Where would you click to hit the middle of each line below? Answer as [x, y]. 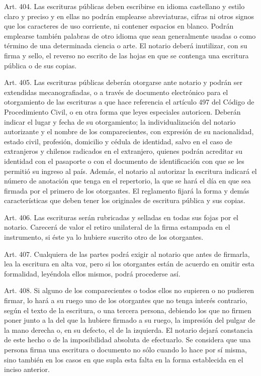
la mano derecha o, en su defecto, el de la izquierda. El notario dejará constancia [128, 330]
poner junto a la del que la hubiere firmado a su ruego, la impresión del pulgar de [130, 320]
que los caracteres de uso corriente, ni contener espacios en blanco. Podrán [119, 26]
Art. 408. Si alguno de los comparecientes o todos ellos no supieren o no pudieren [129, 290]
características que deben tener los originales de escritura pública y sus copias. [125, 200]
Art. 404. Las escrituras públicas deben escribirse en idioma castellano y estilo [124, 6]
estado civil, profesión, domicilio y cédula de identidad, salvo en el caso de [118, 141]
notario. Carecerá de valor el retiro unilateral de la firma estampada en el [117, 227]
